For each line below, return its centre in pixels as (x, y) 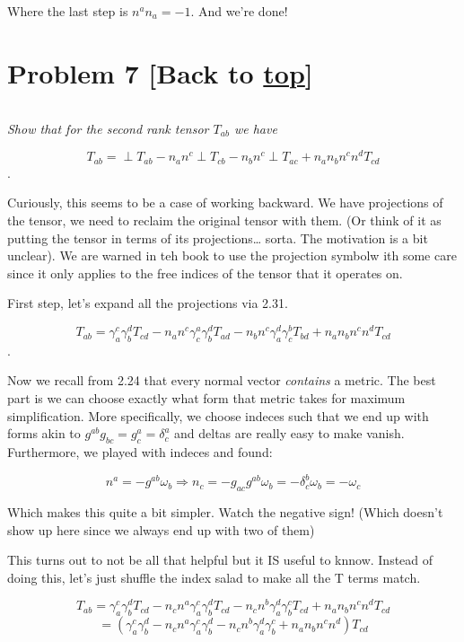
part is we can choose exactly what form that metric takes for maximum (206, 398)
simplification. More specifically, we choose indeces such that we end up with (218, 415)
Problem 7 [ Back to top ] (160, 72)
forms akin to (44, 433)
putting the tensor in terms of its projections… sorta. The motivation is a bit (218, 237)
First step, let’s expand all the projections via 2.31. (148, 303)
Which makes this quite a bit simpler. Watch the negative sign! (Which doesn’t (225, 511)
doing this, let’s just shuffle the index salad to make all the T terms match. (214, 577)
